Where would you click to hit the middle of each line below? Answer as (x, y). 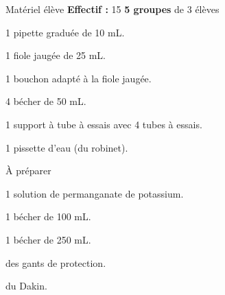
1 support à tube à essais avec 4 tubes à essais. (104, 124)
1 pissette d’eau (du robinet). (67, 147)
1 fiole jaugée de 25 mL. (56, 55)
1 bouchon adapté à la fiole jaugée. (79, 78)
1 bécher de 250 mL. (48, 239)
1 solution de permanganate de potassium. (95, 193)
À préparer (28, 170)
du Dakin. (26, 286)
